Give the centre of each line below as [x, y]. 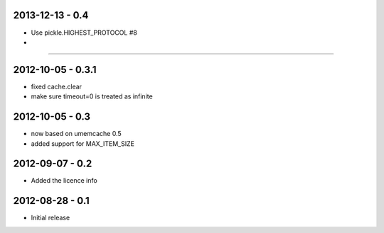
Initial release [50, 218]
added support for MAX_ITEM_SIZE [83, 143]
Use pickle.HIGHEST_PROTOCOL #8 [84, 33]
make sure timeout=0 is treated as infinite [92, 96]
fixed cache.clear [56, 86]
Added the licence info [64, 181]
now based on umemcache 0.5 [76, 134]
